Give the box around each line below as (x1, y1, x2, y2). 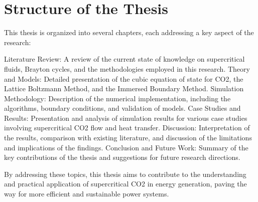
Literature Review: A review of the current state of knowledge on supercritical (4, 54, 245, 64)
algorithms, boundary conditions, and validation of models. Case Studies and (4, 103, 241, 113)
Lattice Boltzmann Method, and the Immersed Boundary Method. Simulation (4, 83, 244, 94)
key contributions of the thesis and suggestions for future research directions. (4, 152, 240, 162)
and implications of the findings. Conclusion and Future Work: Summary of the (4, 142, 248, 152)
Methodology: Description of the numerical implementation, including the (4, 93, 231, 103)
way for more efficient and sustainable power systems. (4, 188, 169, 199)
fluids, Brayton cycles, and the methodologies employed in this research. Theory (4, 63, 250, 74)
